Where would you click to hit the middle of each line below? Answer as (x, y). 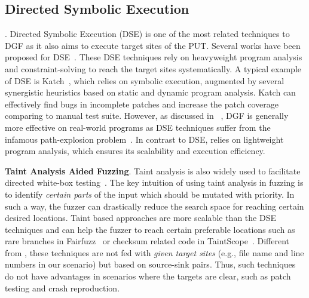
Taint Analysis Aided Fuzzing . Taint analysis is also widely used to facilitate (153, 170)
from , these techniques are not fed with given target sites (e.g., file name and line (154, 252)
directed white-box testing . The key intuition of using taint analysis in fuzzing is (154, 182)
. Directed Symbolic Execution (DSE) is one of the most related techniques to (147, 34)
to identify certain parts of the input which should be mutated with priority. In (150, 194)
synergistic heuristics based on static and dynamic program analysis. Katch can (150, 92)
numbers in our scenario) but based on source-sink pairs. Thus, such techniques (150, 264)
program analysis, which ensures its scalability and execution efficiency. (135, 151)
